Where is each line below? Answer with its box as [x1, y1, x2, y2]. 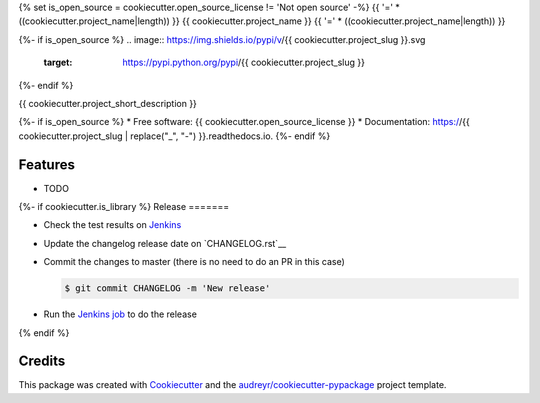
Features [18, 156, 75, 173]
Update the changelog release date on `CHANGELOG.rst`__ [43, 237, 287, 249]
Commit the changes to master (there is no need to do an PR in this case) [43, 256, 345, 268]
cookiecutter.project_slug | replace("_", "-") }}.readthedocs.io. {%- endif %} [18, 130, 331, 142]
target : [43, 56, 73, 69]
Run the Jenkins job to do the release [43, 308, 197, 320]
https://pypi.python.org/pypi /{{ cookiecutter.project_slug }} [122, 56, 365, 69]
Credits [18, 353, 66, 370]
